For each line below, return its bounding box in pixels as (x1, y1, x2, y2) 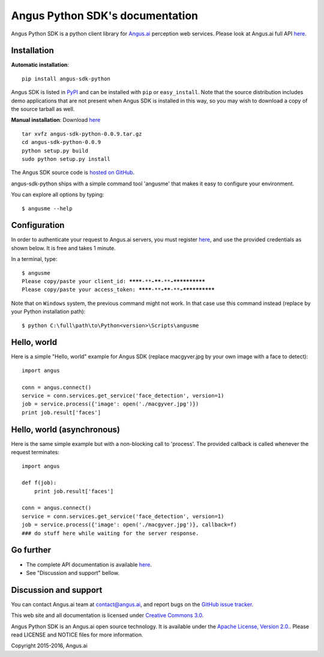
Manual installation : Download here (11, 116, 101, 124)
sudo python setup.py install (22, 155, 111, 162)
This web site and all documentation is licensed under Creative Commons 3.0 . (11, 612, 204, 619)
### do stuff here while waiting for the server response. (22, 530, 199, 536)
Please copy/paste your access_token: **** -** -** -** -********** (22, 286, 215, 293)
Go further (11, 545, 51, 555)
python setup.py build (22, 147, 89, 154)
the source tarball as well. (11, 106, 75, 113)
